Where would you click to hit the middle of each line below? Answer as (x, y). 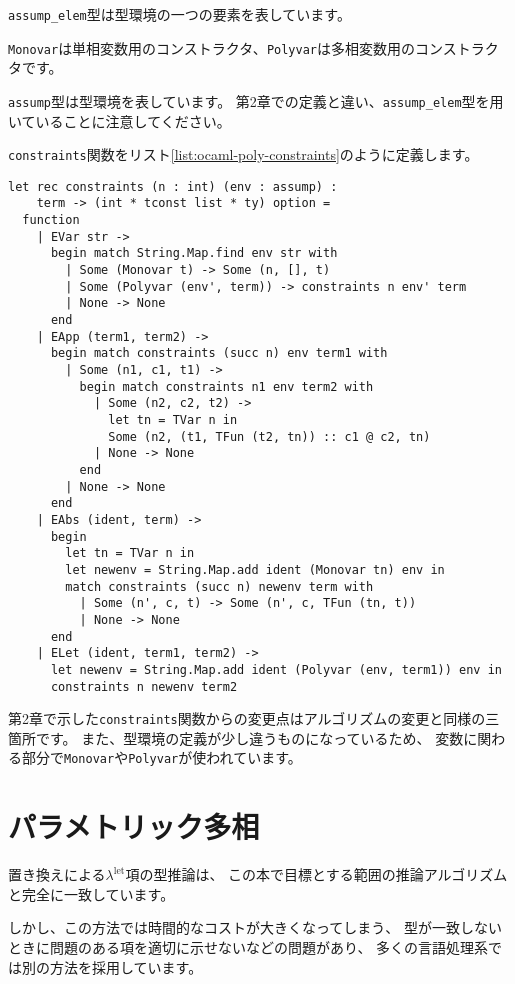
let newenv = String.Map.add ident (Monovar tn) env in (255, 569)
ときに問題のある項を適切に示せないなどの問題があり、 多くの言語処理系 (248, 946)
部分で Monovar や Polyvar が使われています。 (161, 757)
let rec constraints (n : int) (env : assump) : (173, 186)
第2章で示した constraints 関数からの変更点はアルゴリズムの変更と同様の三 (254, 718)
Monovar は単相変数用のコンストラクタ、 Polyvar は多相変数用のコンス (232, 47)
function (51, 220)
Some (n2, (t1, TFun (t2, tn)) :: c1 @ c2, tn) (269, 436)
